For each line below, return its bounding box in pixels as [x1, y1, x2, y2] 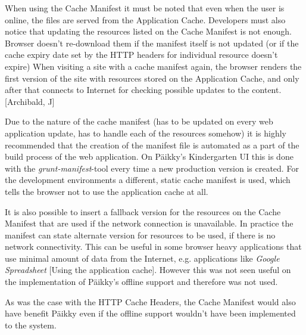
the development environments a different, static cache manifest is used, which [5, 173, 291, 186]
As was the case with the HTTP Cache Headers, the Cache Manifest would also [5, 295, 296, 308]
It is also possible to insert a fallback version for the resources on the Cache [5, 205, 281, 218]
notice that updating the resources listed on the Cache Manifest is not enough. [5, 25, 292, 38]
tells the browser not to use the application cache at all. [5, 185, 208, 197]
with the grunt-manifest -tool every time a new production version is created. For [5, 162, 299, 174]
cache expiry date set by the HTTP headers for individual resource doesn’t [5, 48, 278, 61]
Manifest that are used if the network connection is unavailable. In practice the [5, 217, 293, 229]
